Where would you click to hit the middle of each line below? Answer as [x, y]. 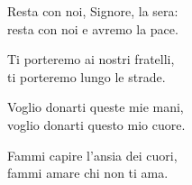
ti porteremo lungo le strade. [87, 76]
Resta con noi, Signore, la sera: [93, 11]
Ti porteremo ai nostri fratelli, [91, 59]
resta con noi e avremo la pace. [93, 28]
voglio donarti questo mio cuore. [96, 124]
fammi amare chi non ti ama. [88, 173]
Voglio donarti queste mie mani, [96, 107]
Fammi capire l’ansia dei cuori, [92, 155]
